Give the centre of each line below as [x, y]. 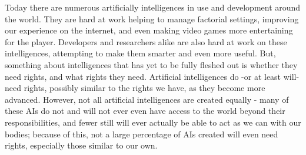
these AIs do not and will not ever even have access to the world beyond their [145, 111]
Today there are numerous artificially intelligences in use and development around [153, 7]
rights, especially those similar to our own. [81, 145]
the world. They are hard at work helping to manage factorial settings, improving [152, 18]
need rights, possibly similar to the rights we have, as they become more [135, 88]
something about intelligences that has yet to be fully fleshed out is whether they [151, 64]
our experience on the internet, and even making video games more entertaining [149, 30]
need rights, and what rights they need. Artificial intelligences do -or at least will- [152, 76]
